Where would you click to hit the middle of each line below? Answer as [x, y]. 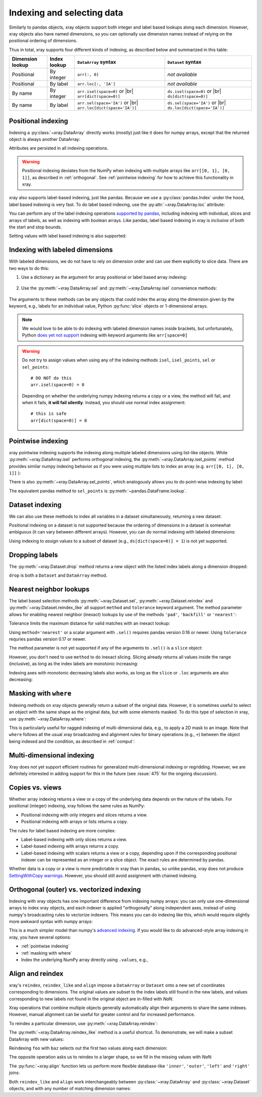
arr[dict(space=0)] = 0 [59, 420]
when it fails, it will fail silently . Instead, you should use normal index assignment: [104, 403]
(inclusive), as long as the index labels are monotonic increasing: [74, 664]
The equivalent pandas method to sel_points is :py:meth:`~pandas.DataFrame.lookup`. [98, 491]
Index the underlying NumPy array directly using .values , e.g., [84, 960]
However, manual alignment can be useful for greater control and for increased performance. [102, 1014]
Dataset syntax [185, 62]
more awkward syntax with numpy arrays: [51, 921]
